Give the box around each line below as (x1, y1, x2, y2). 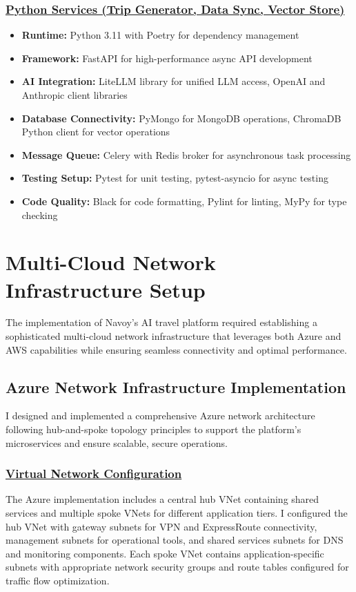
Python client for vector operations (21, 124, 170, 139)
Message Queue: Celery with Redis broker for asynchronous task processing (21, 147, 351, 162)
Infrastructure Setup (6, 275, 206, 303)
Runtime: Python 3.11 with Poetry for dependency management (21, 28, 299, 42)
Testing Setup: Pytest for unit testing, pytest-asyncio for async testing (21, 171, 328, 185)
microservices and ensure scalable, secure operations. (6, 435, 228, 450)
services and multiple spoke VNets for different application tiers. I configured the (6, 506, 348, 520)
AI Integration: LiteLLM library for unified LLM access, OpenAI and (21, 74, 326, 88)
